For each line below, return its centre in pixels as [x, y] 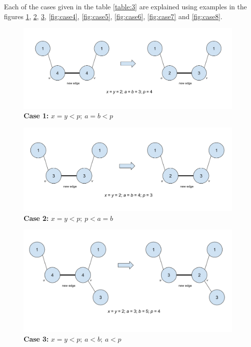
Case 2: [36, 218]
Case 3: [36, 338]
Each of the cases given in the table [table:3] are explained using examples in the [125, 6]
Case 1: [36, 116]
